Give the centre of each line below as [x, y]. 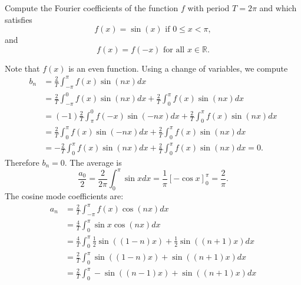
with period [209, 8]
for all [174, 50]
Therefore [22, 162]
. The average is [93, 162]
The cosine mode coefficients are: [64, 195]
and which [278, 8]
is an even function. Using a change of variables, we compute [178, 68]
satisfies [19, 19]
